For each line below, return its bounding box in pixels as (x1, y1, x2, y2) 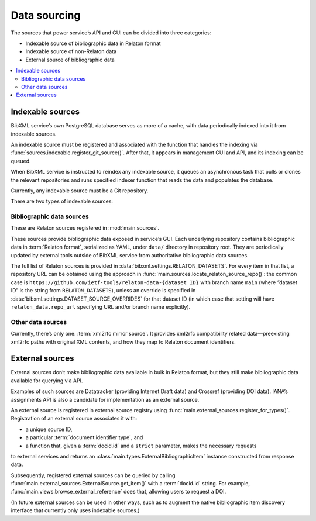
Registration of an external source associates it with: (11, 415, 138, 422)
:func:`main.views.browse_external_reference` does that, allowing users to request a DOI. (11, 488, 226, 495)
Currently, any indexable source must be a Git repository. (11, 187, 149, 194)
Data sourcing (11, 9, 81, 22)
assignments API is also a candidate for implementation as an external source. (11, 396, 200, 403)
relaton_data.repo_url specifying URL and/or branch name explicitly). (11, 303, 191, 310)
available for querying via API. (11, 377, 83, 384)
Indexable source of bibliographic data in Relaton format (25, 40, 161, 47)
